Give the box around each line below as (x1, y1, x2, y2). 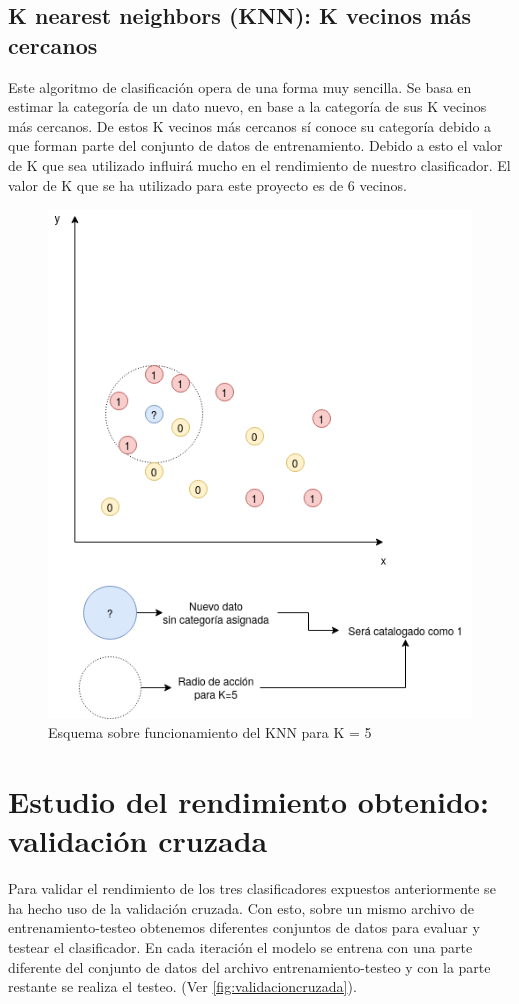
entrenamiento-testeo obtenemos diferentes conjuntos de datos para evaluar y (8, 917, 480, 938)
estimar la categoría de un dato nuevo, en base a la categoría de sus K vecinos (8, 96, 487, 117)
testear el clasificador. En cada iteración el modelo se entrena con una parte (8, 936, 473, 957)
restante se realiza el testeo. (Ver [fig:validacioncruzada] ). (8, 976, 357, 997)
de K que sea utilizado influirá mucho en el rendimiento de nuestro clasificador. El (8, 154, 511, 175)
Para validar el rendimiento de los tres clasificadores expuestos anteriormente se (8, 878, 496, 899)
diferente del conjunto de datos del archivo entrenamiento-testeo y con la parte (8, 956, 491, 977)
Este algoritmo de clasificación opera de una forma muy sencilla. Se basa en (8, 76, 472, 97)
